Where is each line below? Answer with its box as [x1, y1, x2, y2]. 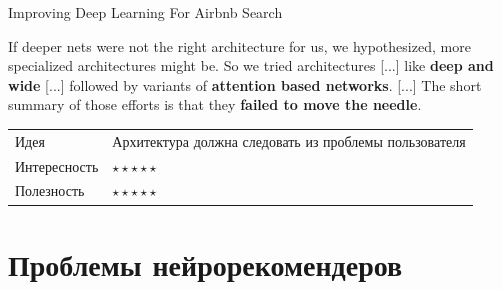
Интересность [15, 155, 99, 176]
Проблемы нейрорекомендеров [8, 243, 403, 284]
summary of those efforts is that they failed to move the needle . [8, 94, 422, 115]
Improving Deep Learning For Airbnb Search [8, 2, 283, 22]
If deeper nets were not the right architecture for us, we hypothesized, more [8, 35, 471, 56]
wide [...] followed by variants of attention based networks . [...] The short [8, 74, 482, 95]
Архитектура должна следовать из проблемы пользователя [112, 130, 466, 151]
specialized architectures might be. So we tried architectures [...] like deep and [8, 55, 494, 76]
